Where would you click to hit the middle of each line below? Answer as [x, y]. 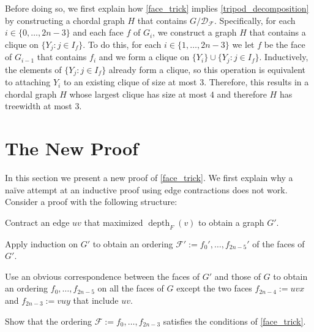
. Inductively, [284, 57]
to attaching [28, 82]
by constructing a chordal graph [65, 20]
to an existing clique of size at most [130, 82]
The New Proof [72, 148]
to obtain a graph [231, 222]
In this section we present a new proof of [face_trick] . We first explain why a [149, 178]
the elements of [33, 69]
